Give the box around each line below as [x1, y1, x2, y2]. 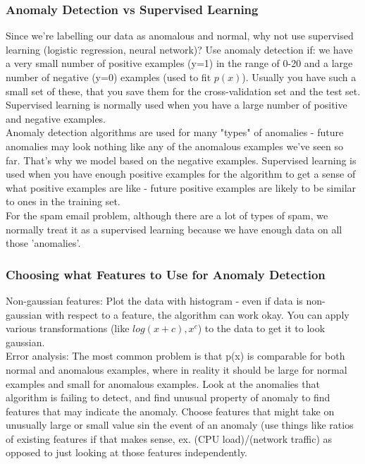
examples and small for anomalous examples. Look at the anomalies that [6, 376, 320, 391]
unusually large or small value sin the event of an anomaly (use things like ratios [6, 417, 354, 432]
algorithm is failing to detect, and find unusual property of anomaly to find [6, 390, 330, 405]
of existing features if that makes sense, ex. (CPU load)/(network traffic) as [6, 431, 333, 446]
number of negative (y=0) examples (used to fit [6, 70, 211, 84]
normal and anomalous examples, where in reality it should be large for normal [6, 362, 347, 377]
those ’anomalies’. [6, 236, 81, 250]
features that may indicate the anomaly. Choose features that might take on [6, 403, 335, 418]
